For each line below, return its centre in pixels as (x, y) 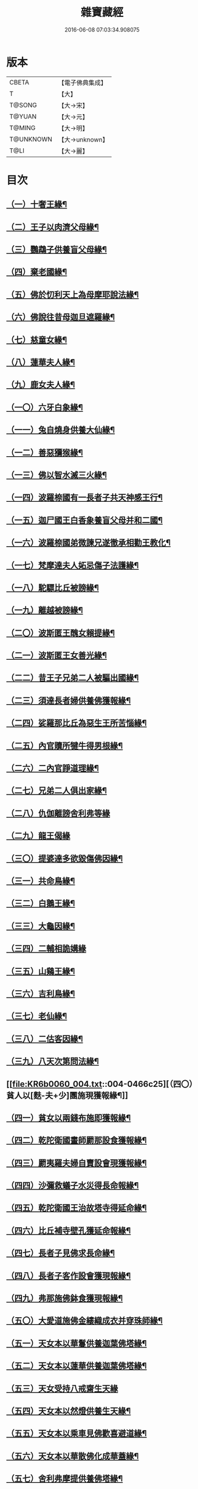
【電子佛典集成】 (83, 83)
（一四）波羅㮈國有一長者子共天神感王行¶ (84, 498)
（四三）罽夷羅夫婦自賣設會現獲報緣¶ (77, 1163)
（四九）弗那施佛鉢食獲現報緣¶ (65, 1299)
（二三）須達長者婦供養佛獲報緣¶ (69, 700)
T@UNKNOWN (31, 139)
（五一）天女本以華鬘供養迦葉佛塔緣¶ (77, 1343)
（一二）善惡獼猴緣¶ (45, 452)
